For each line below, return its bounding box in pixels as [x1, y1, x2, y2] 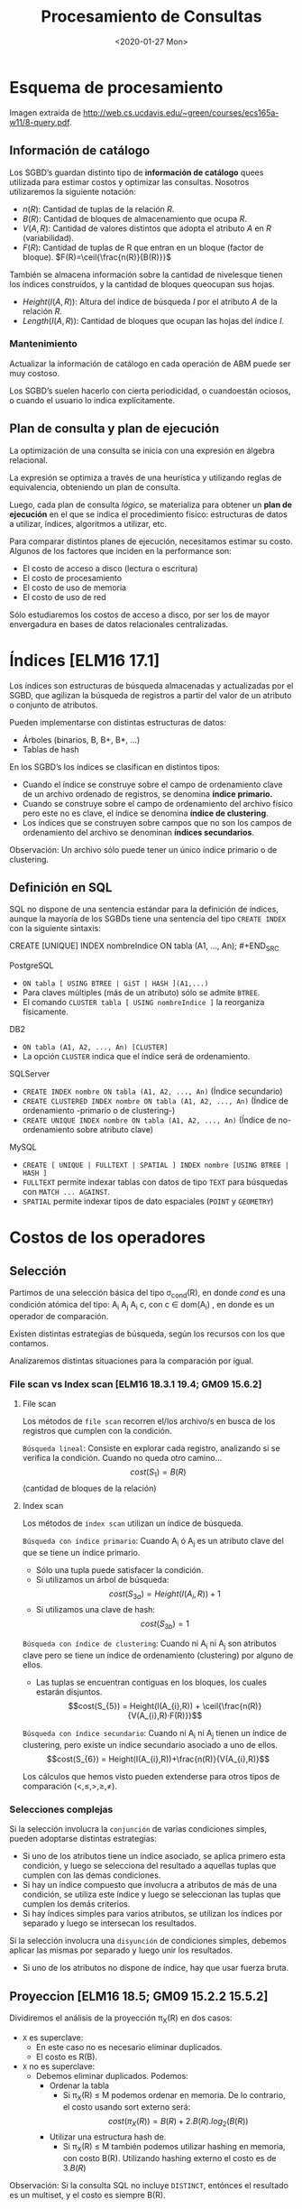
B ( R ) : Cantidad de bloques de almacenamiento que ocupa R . [22, 213, 248, 224]
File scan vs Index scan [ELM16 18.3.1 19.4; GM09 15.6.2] [9, 1378, 262, 1391]
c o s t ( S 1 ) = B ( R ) [130, 1466, 187, 1479]
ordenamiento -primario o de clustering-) [22, 1105, 176, 1116]
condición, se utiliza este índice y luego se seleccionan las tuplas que [22, 1889, 281, 1900]
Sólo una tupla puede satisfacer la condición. [35, 1564, 205, 1576]
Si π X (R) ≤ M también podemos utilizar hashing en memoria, [62, 2141, 286, 2154]
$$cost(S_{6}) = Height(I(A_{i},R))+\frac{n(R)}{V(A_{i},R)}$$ [46, 1753, 270, 1764]
